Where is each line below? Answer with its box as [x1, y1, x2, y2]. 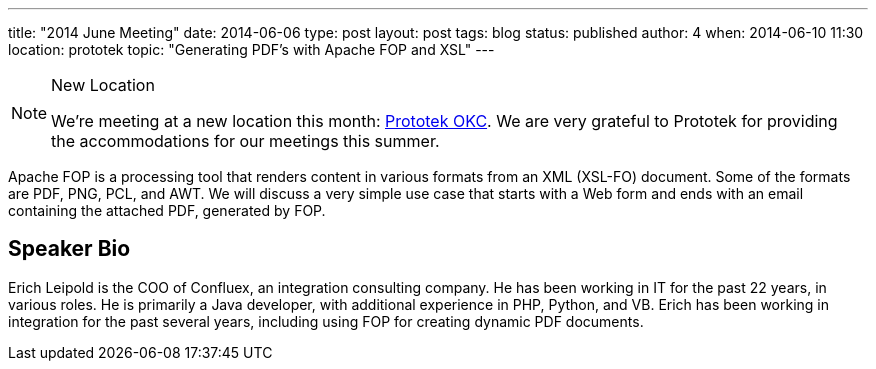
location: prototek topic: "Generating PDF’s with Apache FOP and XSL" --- [8, 41, 495, 58]
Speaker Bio [8, 236, 131, 262]
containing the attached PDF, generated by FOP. [8, 202, 326, 219]
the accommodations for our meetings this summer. [51, 131, 440, 151]
